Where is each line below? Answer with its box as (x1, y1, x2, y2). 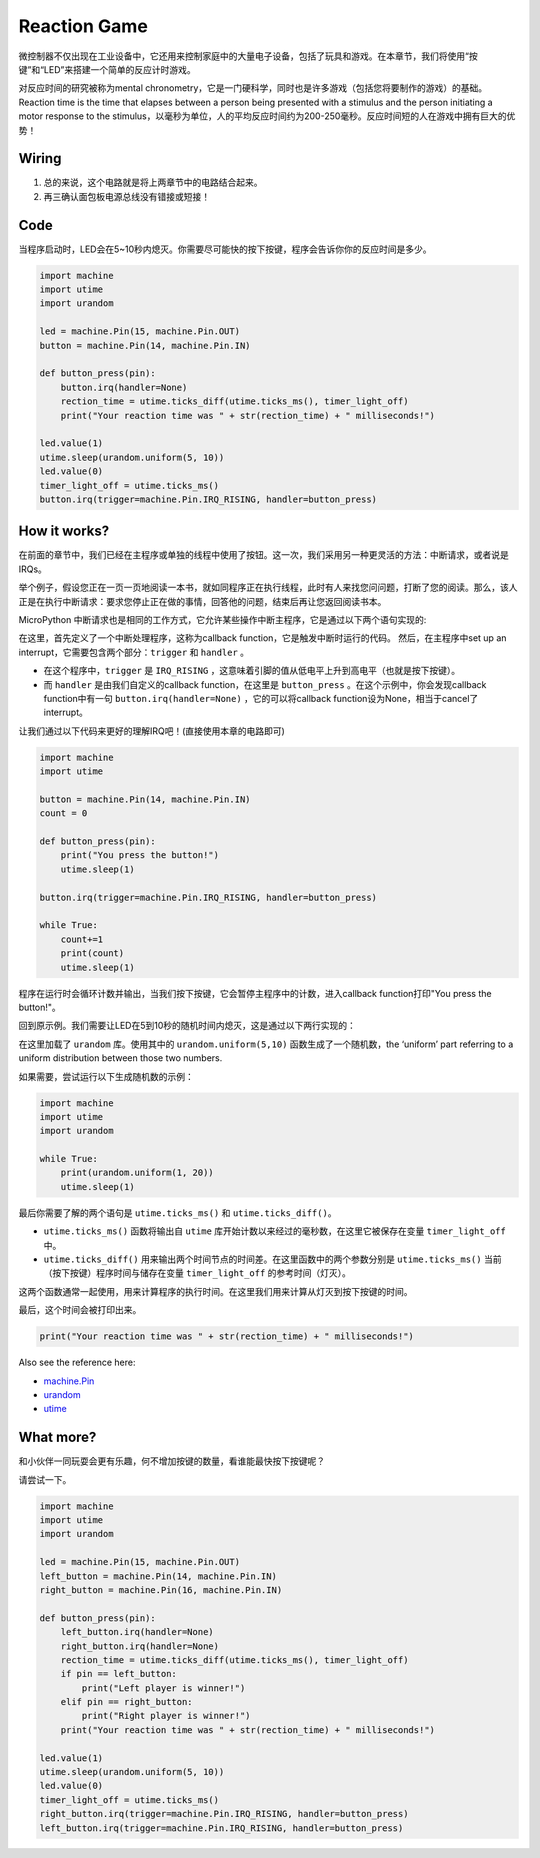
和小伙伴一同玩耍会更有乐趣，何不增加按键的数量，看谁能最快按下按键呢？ (18, 1455, 325, 1467)
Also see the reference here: (18, 1356, 136, 1369)
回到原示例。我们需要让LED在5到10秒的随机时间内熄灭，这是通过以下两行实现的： (18, 1020, 357, 1032)
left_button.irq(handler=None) (60, 1626, 214, 1638)
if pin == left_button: (60, 1668, 177, 1680)
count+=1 (60, 933, 104, 945)
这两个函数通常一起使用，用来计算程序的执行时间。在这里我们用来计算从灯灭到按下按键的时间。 (18, 1285, 413, 1297)
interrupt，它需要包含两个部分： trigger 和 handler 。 (18, 646, 250, 658)
